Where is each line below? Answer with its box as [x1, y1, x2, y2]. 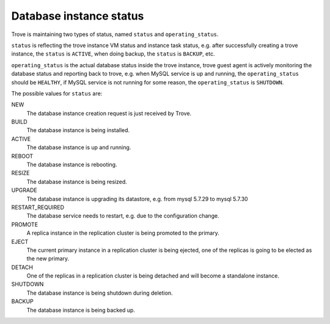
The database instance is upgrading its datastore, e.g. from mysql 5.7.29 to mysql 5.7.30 [26, 195, 248, 202]
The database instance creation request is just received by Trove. [26, 109, 192, 117]
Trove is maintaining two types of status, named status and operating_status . [11, 31, 219, 38]
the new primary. [26, 255, 70, 262]
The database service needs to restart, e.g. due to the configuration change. [26, 212, 219, 219]
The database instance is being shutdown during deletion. [26, 289, 174, 296]
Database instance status [11, 9, 144, 23]
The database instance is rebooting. [26, 161, 117, 168]
